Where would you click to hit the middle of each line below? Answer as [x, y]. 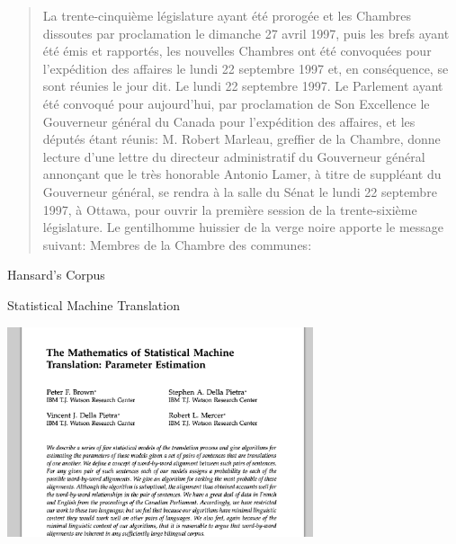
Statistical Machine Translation [94, 304]
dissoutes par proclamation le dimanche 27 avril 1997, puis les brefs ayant [246, 33]
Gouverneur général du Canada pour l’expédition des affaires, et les [229, 121]
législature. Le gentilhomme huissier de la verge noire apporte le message [243, 227]
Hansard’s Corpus [56, 275]
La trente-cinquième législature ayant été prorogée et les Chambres [227, 15]
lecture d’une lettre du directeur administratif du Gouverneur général [234, 156]
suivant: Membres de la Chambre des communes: [177, 244]
